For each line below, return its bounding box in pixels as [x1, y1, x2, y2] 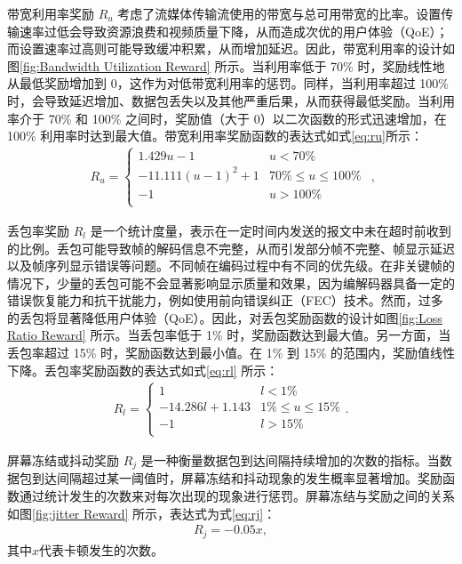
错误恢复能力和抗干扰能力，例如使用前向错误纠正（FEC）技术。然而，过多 [7, 291, 443, 310]
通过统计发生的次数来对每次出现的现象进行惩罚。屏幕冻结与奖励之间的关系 [19, 486, 455, 504]
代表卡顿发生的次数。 [39, 540, 164, 559]
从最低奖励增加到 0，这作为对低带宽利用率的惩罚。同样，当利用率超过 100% [7, 74, 449, 93]
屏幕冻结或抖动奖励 [7, 450, 119, 469]
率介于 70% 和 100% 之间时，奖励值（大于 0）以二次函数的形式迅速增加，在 [7, 109, 447, 127]
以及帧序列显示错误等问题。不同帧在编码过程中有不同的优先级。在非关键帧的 [7, 256, 455, 275]
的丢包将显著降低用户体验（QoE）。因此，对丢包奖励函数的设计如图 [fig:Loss [7, 308, 442, 326]
